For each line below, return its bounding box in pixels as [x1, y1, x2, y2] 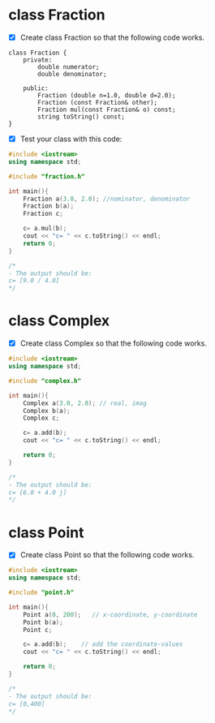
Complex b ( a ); [23, 407, 71, 415]
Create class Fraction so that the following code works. [19, 32, 205, 42]
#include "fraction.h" [8, 172, 85, 180]
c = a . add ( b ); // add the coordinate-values [23, 640, 183, 648]
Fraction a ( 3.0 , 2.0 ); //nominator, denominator [23, 195, 191, 203]
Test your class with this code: [19, 134, 123, 144]
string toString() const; [37, 113, 126, 121]
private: [23, 56, 53, 64]
